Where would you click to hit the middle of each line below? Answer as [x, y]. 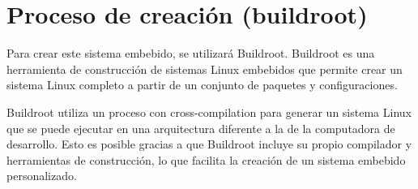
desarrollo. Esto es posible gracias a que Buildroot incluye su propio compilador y [209, 144]
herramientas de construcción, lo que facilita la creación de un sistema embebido [206, 159]
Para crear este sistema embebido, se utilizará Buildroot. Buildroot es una [191, 53]
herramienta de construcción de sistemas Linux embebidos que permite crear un [205, 69]
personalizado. [42, 176]
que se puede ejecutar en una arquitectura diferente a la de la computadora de [201, 128]
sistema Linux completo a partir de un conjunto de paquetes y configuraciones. [202, 85]
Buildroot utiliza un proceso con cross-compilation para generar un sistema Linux [209, 112]
